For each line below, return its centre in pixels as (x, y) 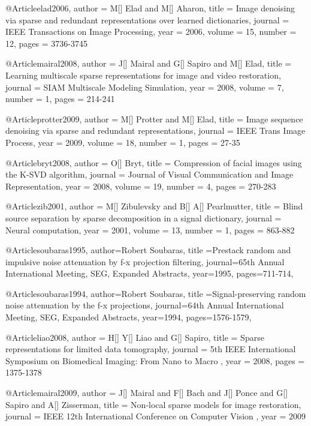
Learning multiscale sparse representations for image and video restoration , (143, 75)
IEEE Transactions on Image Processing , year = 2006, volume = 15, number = (151, 31)
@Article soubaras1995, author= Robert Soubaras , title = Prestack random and (148, 250)
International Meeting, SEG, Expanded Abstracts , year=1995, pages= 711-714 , (150, 273)
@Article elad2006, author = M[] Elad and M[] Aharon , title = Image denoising (150, 8)
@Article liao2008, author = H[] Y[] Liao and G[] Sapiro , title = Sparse (135, 337)
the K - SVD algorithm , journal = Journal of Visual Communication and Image (150, 174)
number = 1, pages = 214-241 (60, 99)
